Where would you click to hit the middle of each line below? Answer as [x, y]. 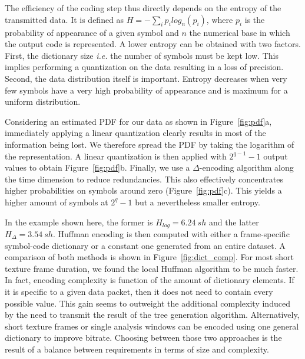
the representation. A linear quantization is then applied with [116, 156]
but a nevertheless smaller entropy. [198, 202]
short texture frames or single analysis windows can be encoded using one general [152, 326]
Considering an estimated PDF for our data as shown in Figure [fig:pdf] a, [138, 121]
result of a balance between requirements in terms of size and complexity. [137, 349]
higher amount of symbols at [57, 202]
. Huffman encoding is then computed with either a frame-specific [171, 233]
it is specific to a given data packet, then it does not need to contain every [139, 291]
